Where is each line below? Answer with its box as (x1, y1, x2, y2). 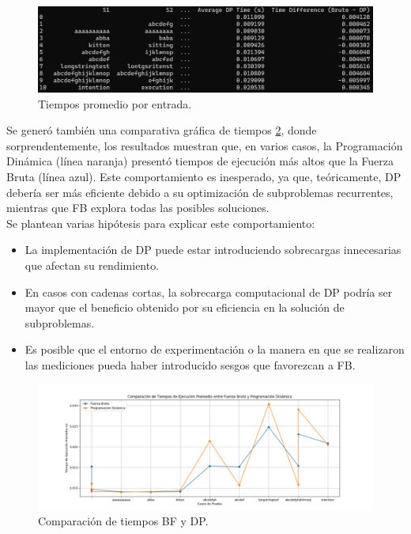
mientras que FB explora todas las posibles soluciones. (6, 199, 270, 216)
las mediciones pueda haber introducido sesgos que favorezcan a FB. (25, 356, 356, 373)
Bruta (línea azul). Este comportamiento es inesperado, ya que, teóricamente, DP (6, 168, 402, 184)
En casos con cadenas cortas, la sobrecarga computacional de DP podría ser (25, 283, 393, 300)
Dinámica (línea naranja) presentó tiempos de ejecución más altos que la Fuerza (6, 153, 394, 169)
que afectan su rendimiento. (25, 256, 160, 273)
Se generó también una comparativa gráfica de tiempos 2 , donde (6, 122, 317, 138)
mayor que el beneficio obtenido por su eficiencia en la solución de (25, 299, 345, 316)
